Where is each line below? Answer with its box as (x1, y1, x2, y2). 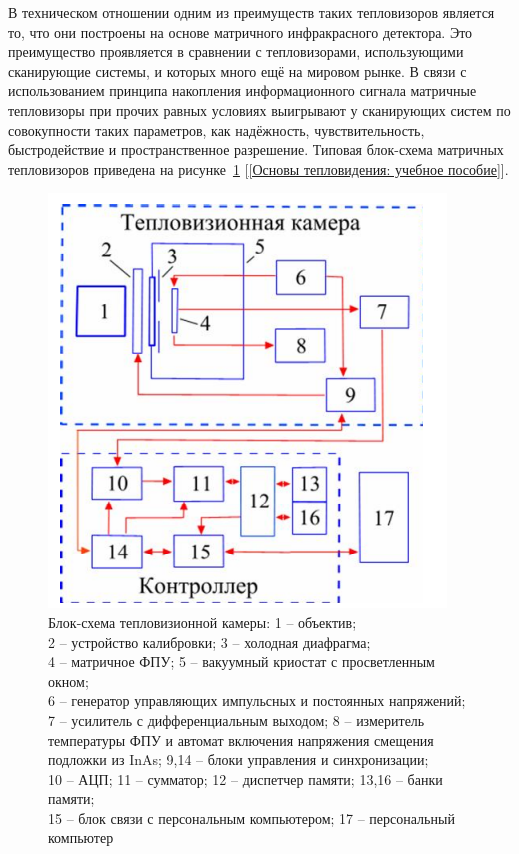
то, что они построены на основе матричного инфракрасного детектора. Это (8, 21, 473, 42)
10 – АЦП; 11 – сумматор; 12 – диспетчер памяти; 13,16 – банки (48, 768, 443, 789)
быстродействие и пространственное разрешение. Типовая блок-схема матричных (8, 139, 504, 160)
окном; (48, 670, 89, 691)
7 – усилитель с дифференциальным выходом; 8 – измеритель (48, 709, 425, 730)
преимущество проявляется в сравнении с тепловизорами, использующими (8, 41, 464, 62)
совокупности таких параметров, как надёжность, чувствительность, (8, 119, 425, 140)
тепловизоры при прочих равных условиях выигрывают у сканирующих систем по (8, 99, 511, 120)
